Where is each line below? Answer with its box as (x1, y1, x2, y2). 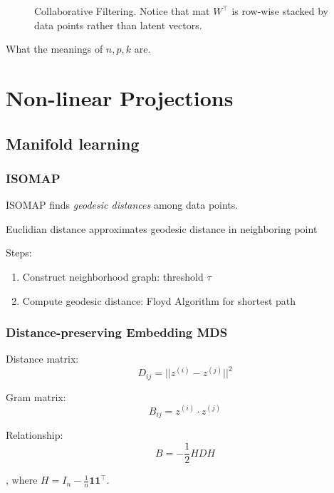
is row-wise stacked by (231, 4, 328, 18)
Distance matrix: (6, 351, 79, 366)
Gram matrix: (6, 389, 66, 404)
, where (6, 472, 38, 487)
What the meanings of (6, 41, 103, 56)
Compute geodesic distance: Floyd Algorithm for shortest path (22, 293, 296, 308)
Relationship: (6, 427, 63, 442)
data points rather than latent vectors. (34, 17, 202, 32)
